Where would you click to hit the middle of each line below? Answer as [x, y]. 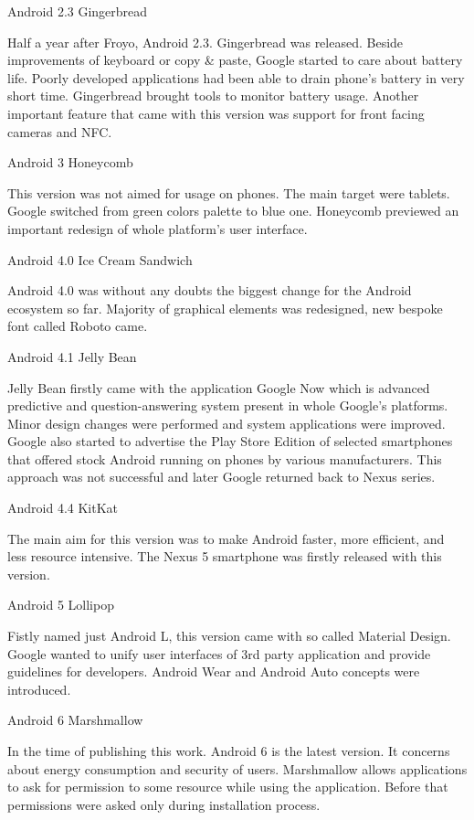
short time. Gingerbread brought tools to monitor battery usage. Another [213, 96]
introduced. [39, 689]
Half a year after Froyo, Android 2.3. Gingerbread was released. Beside [205, 42]
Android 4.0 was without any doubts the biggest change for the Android [210, 290]
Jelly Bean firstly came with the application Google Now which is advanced [219, 387]
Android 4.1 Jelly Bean [72, 356]
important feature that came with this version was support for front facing [216, 113]
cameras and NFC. [60, 131]
